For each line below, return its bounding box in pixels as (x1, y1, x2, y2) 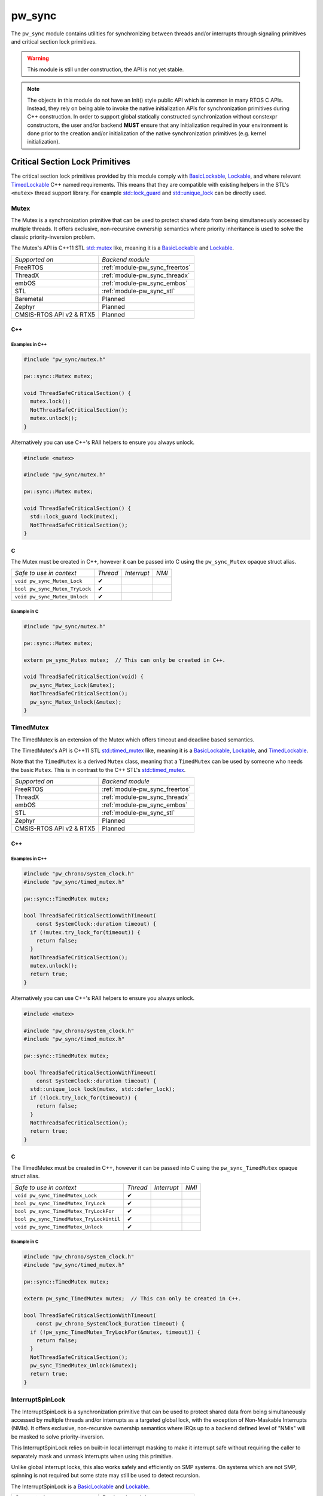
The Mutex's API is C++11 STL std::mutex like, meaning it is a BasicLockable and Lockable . (11, 244, 234, 251)
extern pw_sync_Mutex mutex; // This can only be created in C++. (23, 656, 226, 664)
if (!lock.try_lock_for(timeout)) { (30, 1094, 138, 1101)
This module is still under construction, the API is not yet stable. (27, 66, 184, 73)
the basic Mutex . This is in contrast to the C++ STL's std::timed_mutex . (11, 766, 186, 773)
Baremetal (14, 294, 44, 303)
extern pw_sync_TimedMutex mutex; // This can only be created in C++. (23, 1295, 242, 1302)
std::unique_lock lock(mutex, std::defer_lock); (30, 1086, 176, 1093)
